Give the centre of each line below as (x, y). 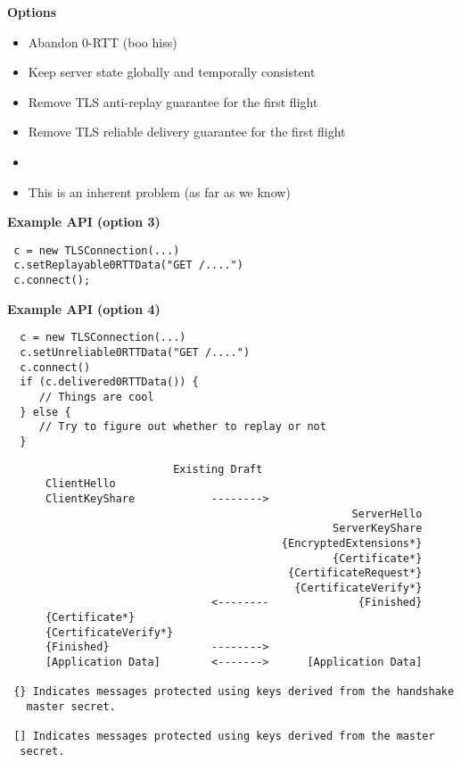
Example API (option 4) (84, 308)
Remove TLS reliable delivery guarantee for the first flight (187, 132)
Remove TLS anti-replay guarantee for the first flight (173, 101)
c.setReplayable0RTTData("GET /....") (128, 265)
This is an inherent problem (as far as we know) (159, 191)
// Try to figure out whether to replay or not (182, 427)
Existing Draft (218, 469)
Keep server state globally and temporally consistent (172, 72)
